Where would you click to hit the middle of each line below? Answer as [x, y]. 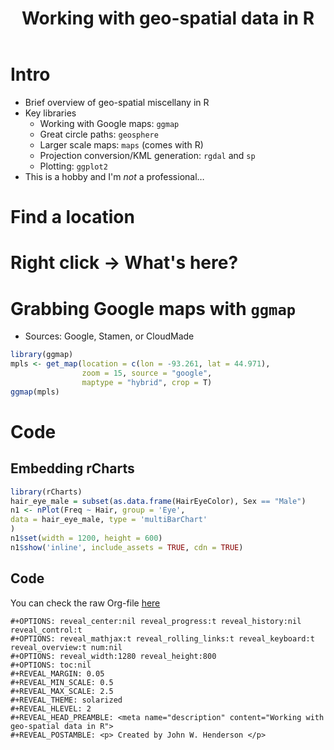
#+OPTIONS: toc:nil [51, 665]
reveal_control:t [46, 630]
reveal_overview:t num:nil [66, 647]
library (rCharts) [46, 492]
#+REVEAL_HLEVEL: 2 [51, 708]
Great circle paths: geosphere [99, 134]
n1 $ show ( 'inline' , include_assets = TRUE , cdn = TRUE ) [127, 547]
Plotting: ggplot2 [73, 166]
